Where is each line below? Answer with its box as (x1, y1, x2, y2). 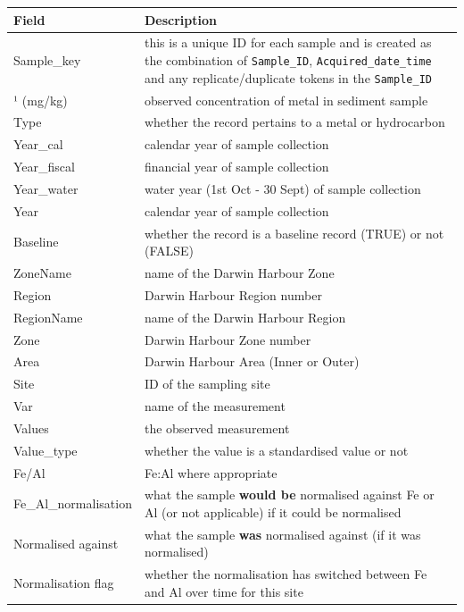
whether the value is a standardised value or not (144, 440, 409, 459)
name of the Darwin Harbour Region (144, 307, 346, 326)
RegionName (13, 307, 83, 326)
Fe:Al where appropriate (144, 463, 278, 482)
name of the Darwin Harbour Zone (144, 264, 335, 281)
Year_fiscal (13, 157, 75, 176)
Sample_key (13, 51, 81, 69)
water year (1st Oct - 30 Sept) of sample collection (144, 179, 421, 197)
